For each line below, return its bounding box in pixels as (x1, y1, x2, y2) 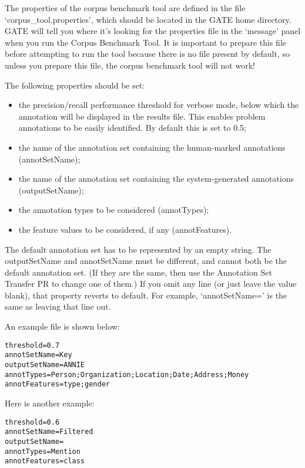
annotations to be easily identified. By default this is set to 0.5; (18, 121, 246, 134)
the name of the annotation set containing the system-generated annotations (18, 172, 294, 185)
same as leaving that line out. (5, 300, 111, 313)
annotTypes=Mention (5, 447, 81, 456)
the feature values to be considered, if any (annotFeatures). (18, 223, 232, 235)
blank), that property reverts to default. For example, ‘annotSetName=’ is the (5, 289, 287, 301)
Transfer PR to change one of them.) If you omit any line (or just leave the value (5, 277, 297, 290)
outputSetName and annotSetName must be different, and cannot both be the (5, 255, 287, 267)
